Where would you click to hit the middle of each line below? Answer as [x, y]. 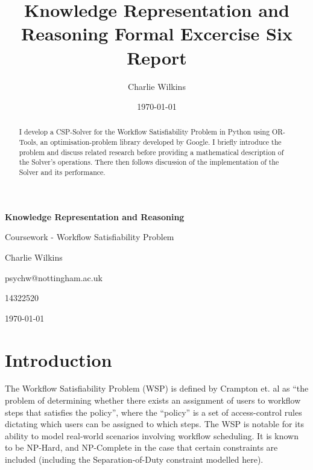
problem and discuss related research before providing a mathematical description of [151, 152]
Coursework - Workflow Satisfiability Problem [90, 237]
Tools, [28, 142]
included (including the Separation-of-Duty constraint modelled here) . [134, 459]
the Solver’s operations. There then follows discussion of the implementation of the [149, 162]
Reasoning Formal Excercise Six [157, 33]
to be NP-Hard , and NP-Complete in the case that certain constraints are [141, 447]
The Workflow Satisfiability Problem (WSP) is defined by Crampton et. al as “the [157, 388]
